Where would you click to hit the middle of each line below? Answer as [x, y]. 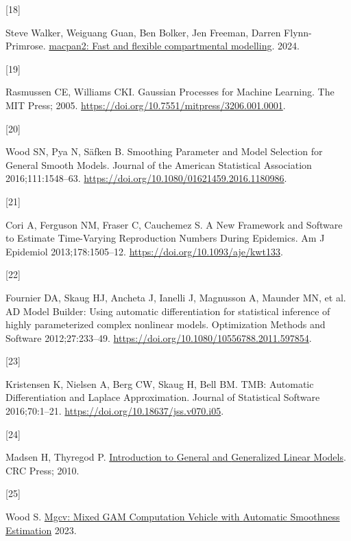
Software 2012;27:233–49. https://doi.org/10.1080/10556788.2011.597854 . [159, 337]
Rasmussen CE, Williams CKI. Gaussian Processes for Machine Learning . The [170, 92]
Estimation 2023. [41, 530]
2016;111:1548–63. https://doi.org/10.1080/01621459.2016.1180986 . [146, 178]
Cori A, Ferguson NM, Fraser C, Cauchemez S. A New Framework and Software [174, 224]
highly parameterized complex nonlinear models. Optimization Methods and [166, 324]
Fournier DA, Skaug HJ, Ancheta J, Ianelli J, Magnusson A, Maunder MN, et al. [176, 297]
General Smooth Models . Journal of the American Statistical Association [159, 164]
